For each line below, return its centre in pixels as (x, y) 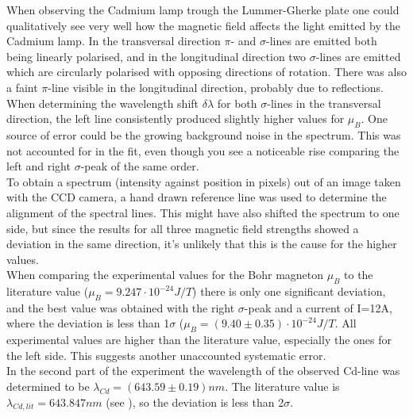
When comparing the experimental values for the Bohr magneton (165, 275)
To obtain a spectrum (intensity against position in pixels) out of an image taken (204, 181)
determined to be (48, 386)
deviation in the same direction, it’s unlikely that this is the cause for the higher (202, 244)
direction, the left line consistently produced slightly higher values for (176, 119)
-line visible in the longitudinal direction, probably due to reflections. (216, 87)
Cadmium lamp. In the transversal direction (114, 41)
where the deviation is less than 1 (88, 323)
